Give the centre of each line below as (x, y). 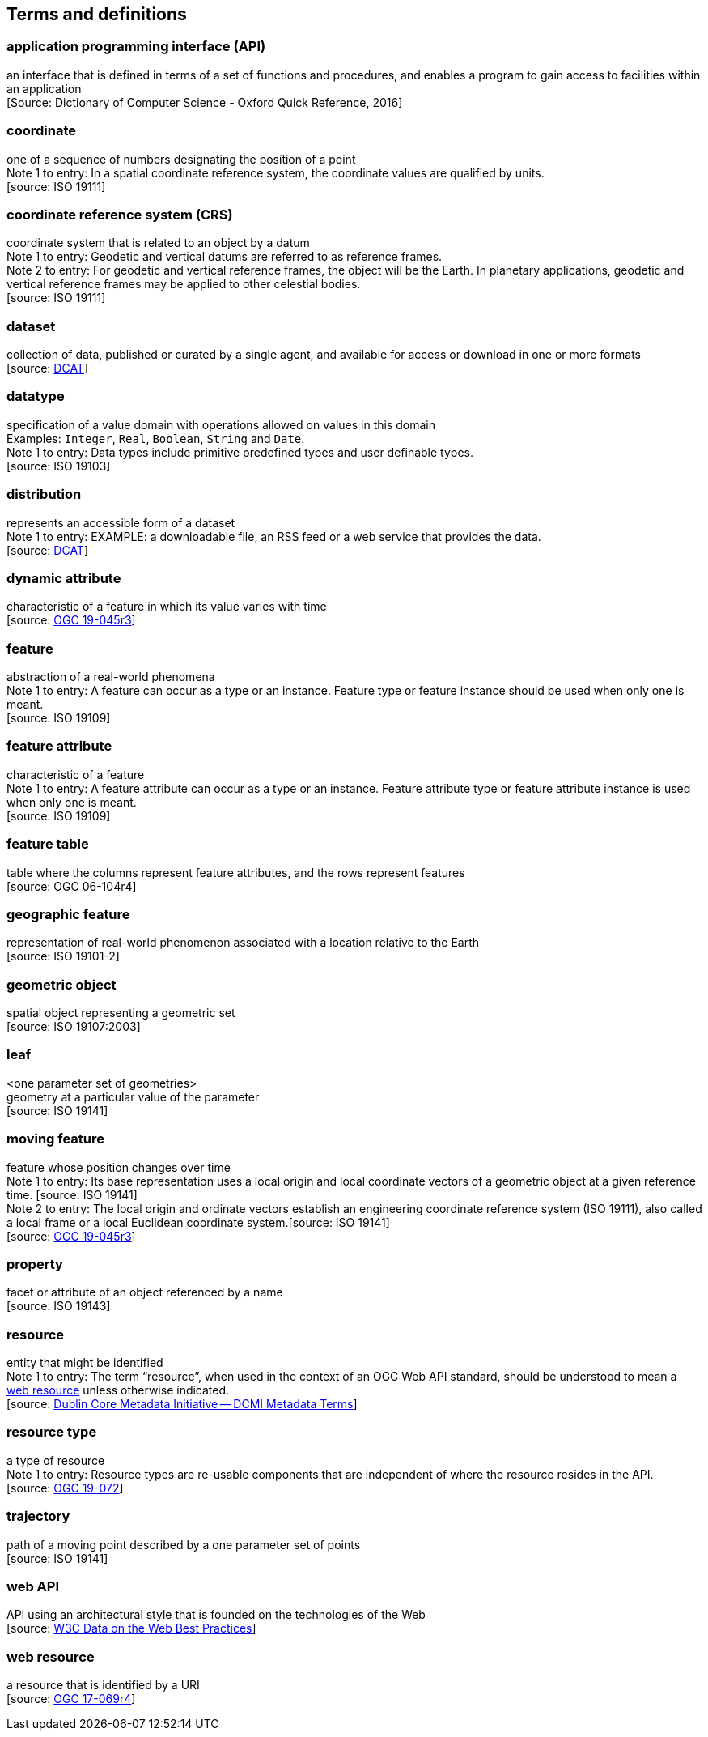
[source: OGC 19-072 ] (65, 1488)
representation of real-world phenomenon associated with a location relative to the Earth (243, 943)
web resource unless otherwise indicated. (118, 1390)
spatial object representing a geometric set (121, 1013)
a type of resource (56, 1460)
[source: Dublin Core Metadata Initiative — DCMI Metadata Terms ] (182, 1404)
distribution (44, 494)
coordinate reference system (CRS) (120, 214)
